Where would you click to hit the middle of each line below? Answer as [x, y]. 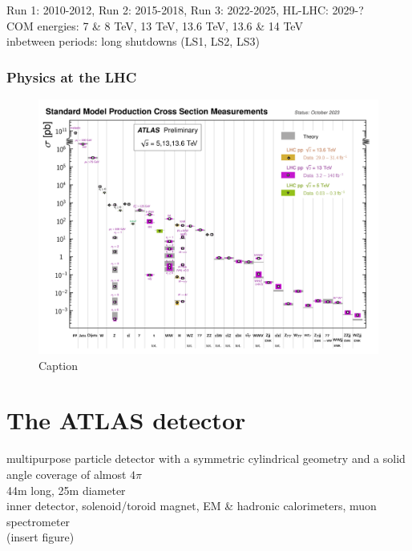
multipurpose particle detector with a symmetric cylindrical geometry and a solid [206, 458]
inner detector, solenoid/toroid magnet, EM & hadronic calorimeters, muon [192, 506]
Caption [59, 365]
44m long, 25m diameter [66, 490]
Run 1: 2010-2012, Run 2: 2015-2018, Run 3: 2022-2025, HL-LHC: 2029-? [185, 10]
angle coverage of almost [67, 474]
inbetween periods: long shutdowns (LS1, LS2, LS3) [133, 41]
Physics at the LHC [72, 76]
